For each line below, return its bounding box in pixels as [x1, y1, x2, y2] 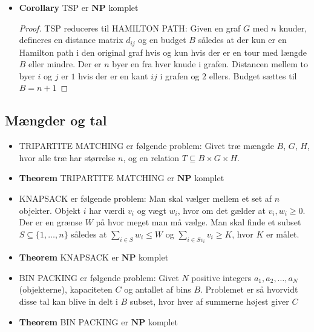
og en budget [138, 33, 186, 46]
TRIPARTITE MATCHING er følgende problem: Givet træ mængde [19, 139, 274, 152]
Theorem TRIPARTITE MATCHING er [19, 171, 175, 184]
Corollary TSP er [19, 1, 89, 13]
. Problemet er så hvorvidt [200, 283, 298, 296]
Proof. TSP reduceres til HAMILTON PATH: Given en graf [19, 21, 241, 34]
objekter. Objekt [19, 204, 80, 216]
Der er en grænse [19, 216, 82, 228]
